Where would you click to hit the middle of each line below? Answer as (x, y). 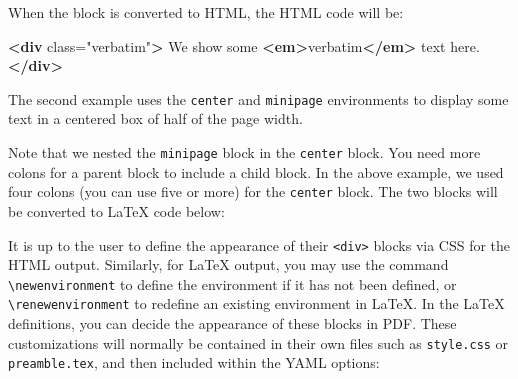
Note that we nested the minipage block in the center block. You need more (244, 152)
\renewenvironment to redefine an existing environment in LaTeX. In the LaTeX (256, 303)
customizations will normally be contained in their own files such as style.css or (258, 342)
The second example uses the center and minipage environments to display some (258, 98)
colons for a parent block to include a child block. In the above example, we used (256, 171)
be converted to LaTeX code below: (116, 210)
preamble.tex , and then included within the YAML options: (194, 362)
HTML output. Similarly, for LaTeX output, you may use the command (228, 264)
